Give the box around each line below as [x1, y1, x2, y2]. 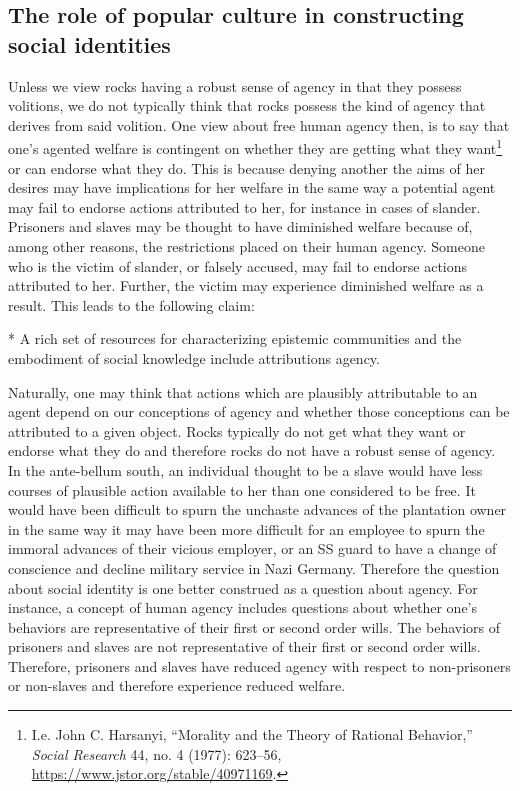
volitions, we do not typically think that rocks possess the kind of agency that [8, 95, 486, 116]
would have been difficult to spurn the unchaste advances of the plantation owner [8, 499, 507, 520]
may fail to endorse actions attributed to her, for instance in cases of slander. [8, 196, 481, 217]
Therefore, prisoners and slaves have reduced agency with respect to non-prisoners [8, 655, 511, 676]
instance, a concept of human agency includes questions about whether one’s [8, 597, 478, 618]
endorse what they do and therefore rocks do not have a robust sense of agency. [8, 440, 496, 461]
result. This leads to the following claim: [8, 294, 255, 315]
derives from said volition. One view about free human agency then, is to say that [8, 114, 510, 135]
